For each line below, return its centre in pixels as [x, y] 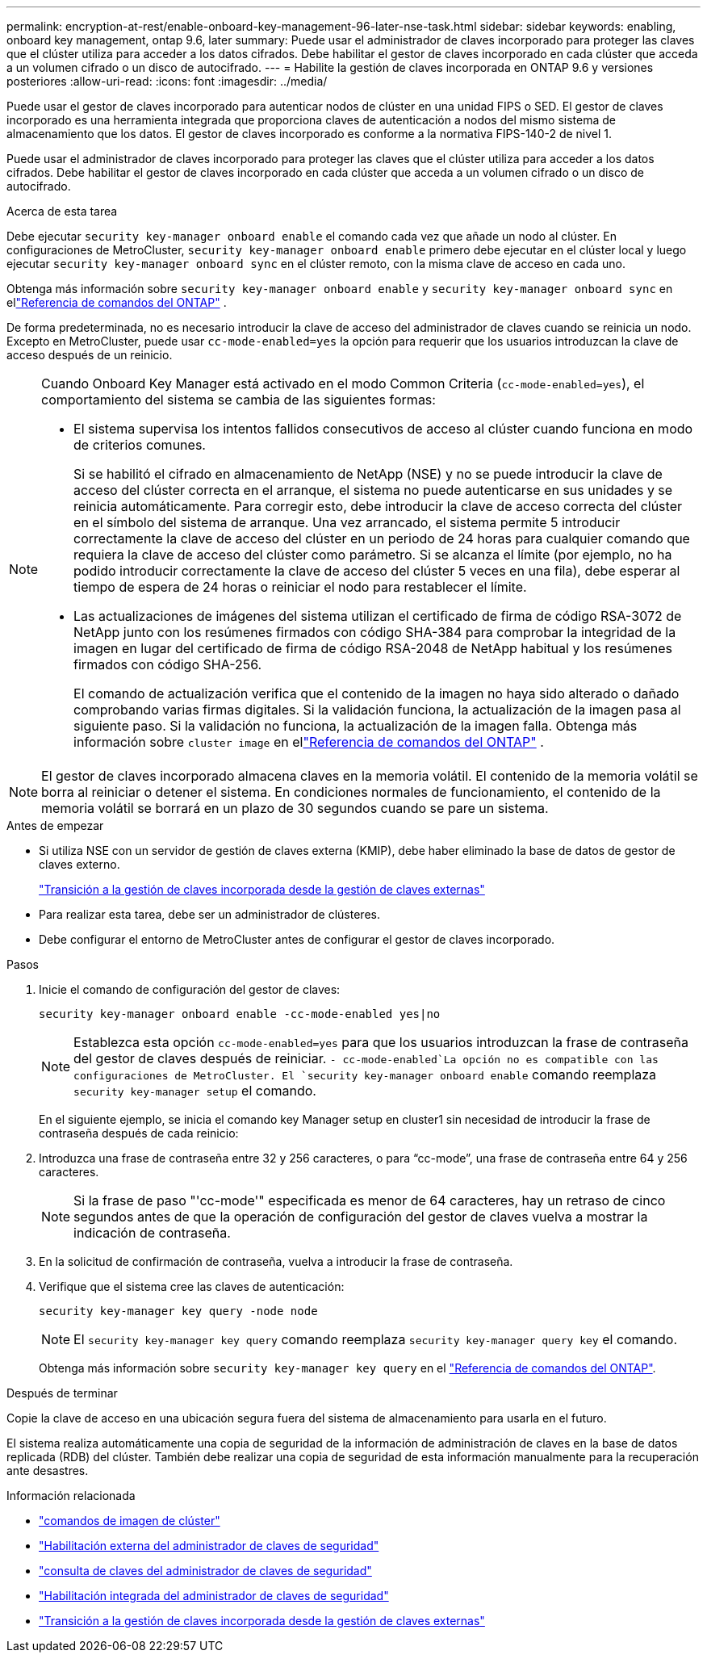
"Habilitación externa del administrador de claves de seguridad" [209, 1546]
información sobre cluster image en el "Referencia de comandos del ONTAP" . [309, 742]
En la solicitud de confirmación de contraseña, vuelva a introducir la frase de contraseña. [276, 1261]
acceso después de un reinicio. [90, 355]
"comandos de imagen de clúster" [130, 1521]
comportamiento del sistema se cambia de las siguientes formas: [238, 400]
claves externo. [79, 864]
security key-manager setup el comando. [195, 1091]
